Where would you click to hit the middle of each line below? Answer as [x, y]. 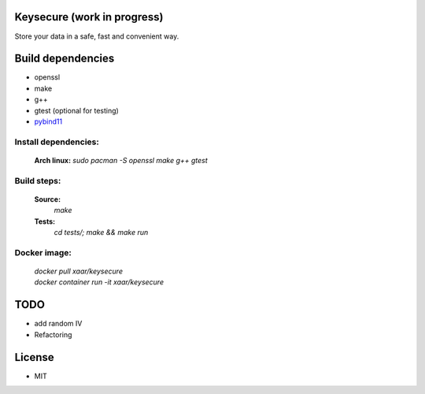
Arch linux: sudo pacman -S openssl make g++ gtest [121, 160]
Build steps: [38, 180]
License [34, 357]
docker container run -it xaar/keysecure [99, 282]
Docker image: [43, 252]
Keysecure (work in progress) [89, 17]
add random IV [58, 324]
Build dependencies [65, 59]
